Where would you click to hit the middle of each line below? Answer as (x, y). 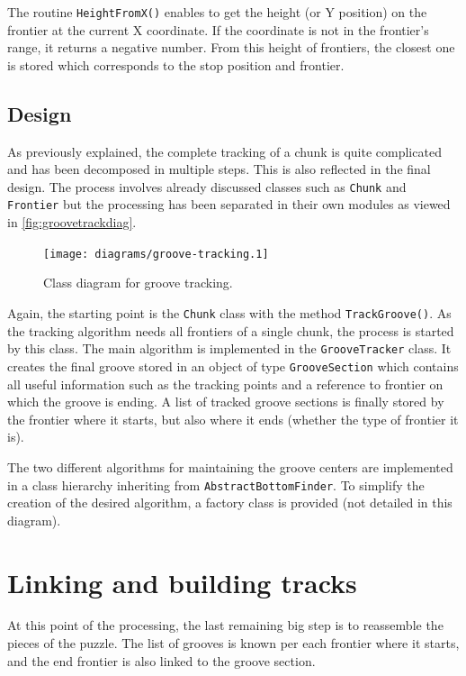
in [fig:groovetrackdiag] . (72, 222)
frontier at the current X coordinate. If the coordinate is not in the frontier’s (218, 29)
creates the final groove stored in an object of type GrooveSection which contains (233, 365)
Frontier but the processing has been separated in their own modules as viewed (229, 204)
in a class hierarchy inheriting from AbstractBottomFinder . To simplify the (216, 484)
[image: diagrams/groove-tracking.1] (156, 254)
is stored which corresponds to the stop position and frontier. (176, 64)
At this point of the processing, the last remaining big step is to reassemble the (225, 625)
